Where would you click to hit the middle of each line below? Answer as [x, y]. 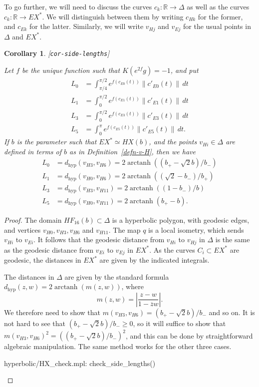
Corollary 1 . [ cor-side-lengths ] [57, 53]
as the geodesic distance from [49, 249]
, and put [184, 70]
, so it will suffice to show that [179, 323]
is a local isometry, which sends [196, 229]
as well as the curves [218, 6]
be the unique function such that [71, 70]
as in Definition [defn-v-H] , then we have [132, 151]
